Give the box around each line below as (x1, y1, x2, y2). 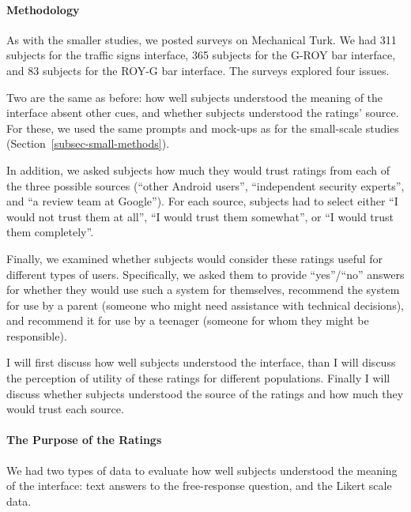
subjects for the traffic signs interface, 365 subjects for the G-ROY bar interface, (6, 47, 396, 63)
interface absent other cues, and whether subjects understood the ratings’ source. (6, 104, 399, 121)
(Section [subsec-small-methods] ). (6, 135, 170, 152)
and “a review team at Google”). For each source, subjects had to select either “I (6, 193, 398, 209)
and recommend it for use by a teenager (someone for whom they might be (6, 312, 369, 329)
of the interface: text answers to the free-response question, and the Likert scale (6, 477, 392, 494)
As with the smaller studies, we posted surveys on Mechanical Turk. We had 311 (6, 31, 397, 47)
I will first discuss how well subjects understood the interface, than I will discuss (6, 354, 396, 371)
